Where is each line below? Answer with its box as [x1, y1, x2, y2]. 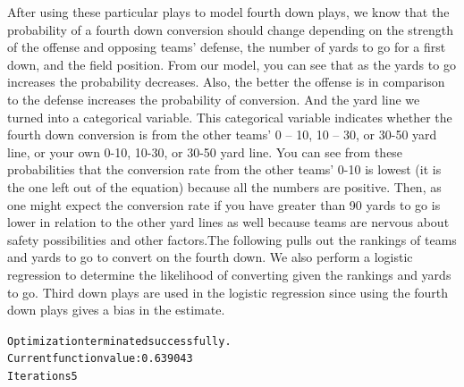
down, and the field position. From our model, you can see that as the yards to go [7, 55, 456, 73]
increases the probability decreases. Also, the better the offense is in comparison [7, 72, 445, 91]
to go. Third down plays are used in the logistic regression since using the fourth [7, 282, 449, 301]
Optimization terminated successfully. [7, 334, 232, 348]
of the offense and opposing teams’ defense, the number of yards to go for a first [7, 38, 446, 56]
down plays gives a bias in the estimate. [7, 300, 225, 319]
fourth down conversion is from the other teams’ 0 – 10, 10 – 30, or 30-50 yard [7, 125, 437, 144]
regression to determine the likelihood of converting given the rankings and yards [7, 265, 451, 283]
